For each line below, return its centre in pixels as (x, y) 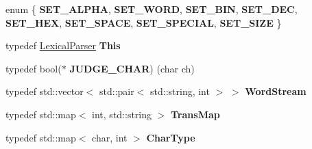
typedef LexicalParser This (63, 45)
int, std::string (122, 114)
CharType (171, 137)
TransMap (195, 114)
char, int (110, 137)
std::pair (117, 91)
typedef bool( (34, 68)
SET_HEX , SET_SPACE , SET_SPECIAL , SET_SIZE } (144, 22)
